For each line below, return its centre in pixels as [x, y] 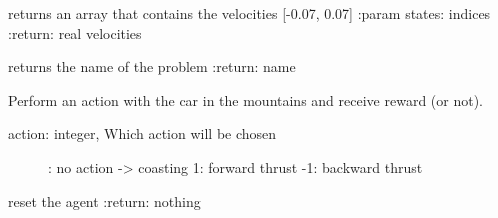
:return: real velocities [75, 32]
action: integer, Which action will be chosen [142, 133]
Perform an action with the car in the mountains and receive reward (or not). [245, 99]
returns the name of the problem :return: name [152, 66]
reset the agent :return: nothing [104, 200]
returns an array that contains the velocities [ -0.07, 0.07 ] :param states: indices [249, 13]
